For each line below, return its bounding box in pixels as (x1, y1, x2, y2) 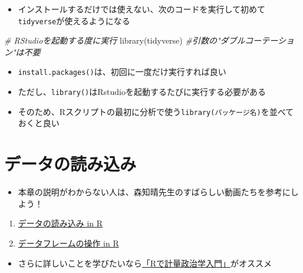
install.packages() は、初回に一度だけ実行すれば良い (18, 65, 226, 78)
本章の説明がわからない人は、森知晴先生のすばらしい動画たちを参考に (18, 186, 291, 198)
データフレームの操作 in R (18, 236, 119, 249)
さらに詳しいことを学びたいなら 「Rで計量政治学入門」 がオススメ (18, 256, 272, 269)
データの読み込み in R (18, 217, 103, 229)
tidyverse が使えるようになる (18, 14, 130, 27)
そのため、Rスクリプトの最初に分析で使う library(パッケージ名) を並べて (18, 105, 294, 117)
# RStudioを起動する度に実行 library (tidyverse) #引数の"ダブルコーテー (4, 34, 278, 47)
